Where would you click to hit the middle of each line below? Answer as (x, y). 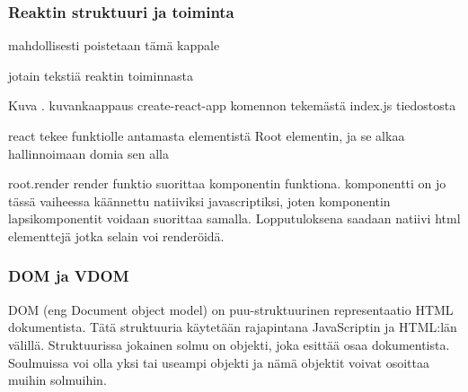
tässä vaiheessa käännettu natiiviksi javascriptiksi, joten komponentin (199, 200)
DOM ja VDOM (69, 276)
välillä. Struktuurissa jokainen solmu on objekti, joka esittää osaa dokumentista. (229, 344)
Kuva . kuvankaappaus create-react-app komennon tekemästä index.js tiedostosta (232, 105)
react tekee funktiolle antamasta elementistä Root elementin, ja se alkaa (207, 135)
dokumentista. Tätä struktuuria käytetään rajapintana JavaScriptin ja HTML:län (233, 327)
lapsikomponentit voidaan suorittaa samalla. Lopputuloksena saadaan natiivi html (234, 218)
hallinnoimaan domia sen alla (88, 153)
